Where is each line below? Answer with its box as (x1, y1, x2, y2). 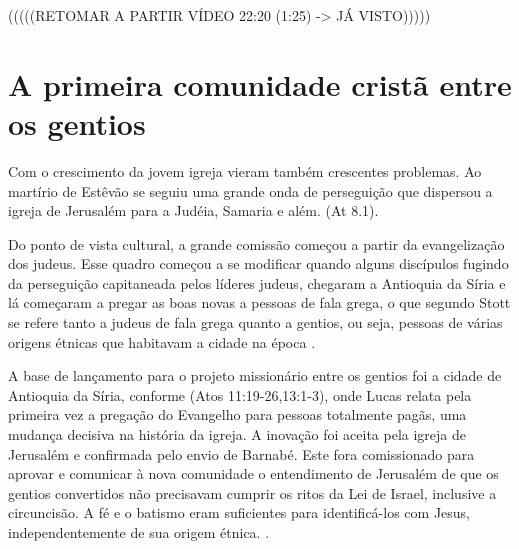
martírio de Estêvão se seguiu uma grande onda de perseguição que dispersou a (8, 180, 493, 201)
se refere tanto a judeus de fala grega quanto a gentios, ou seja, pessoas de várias (8, 312, 503, 333)
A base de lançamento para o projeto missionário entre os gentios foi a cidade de (8, 365, 502, 386)
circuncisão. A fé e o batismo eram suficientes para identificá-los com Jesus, (8, 502, 470, 523)
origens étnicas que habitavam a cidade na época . (8, 331, 316, 352)
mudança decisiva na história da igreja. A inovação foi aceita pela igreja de (8, 424, 466, 445)
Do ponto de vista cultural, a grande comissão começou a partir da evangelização (8, 233, 505, 254)
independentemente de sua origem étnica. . (8, 522, 270, 542)
